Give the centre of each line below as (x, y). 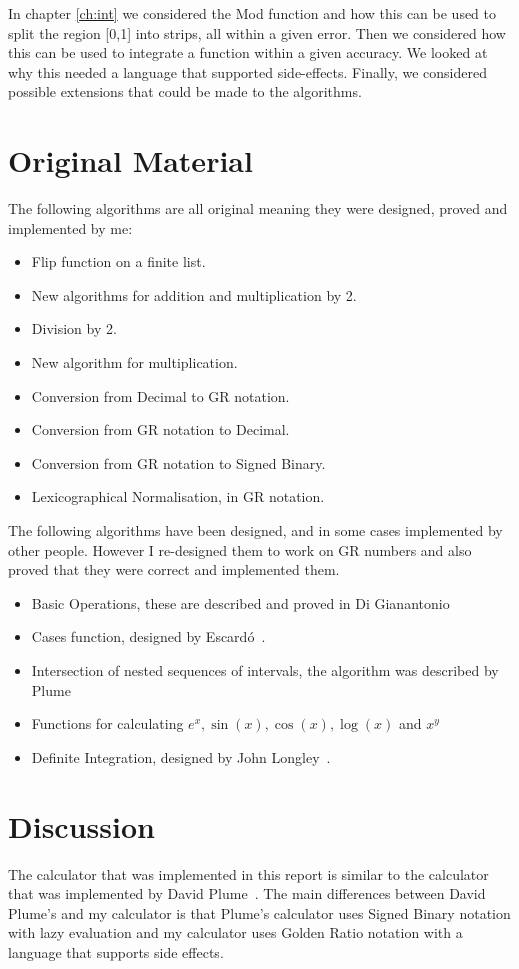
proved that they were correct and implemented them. (174, 569)
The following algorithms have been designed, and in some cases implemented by (255, 530)
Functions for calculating (107, 723)
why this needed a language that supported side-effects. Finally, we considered (247, 71)
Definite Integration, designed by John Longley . (181, 756)
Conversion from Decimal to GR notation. (160, 395)
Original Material (130, 160)
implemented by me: (70, 227)
